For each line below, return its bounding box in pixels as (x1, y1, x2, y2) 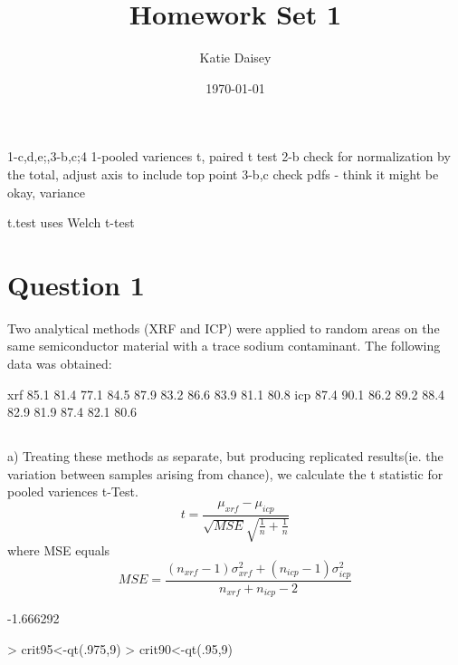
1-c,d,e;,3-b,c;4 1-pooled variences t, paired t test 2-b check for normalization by (7, 147, 451, 166)
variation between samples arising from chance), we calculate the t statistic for (7, 464, 444, 483)
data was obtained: (7, 354, 112, 372)
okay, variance (7, 182, 85, 201)
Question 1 (7, 265, 145, 303)
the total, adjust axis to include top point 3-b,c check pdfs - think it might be (7, 164, 439, 183)
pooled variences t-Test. (7, 482, 138, 501)
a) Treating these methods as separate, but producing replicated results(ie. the (7, 447, 444, 466)
